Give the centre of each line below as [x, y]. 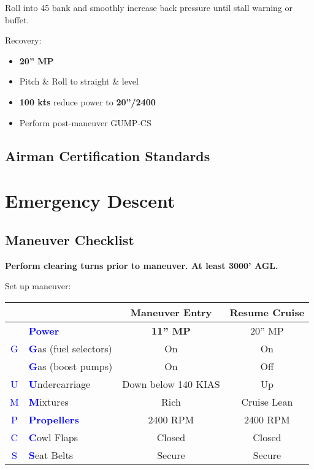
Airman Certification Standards [108, 155]
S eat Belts [51, 455]
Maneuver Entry [171, 312]
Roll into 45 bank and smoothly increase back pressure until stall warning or [149, 7]
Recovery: [23, 40]
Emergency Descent [90, 201]
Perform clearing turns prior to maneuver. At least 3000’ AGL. [142, 265]
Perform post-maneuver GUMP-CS [85, 122]
